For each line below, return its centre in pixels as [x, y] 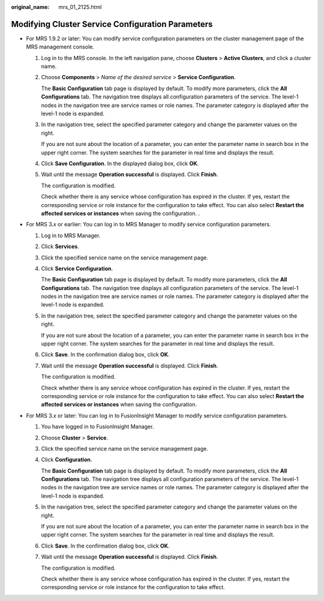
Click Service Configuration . [77, 268]
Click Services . [60, 247]
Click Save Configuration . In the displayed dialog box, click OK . [120, 163]
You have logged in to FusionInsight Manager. [97, 427]
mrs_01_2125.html [80, 7]
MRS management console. [60, 47]
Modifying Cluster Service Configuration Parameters [112, 24]
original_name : [30, 7]
